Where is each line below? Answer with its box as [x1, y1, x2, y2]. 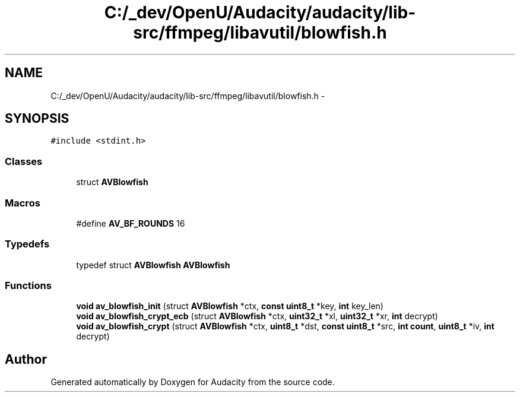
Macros [5, 196, 40, 209]
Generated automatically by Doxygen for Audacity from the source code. [50, 377, 335, 388]
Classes [5, 155, 43, 167]
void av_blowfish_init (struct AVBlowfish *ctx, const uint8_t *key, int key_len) [76, 301, 383, 312]
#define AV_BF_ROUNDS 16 [76, 218, 185, 228]
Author [5, 351, 47, 367]
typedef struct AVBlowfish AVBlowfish [76, 259, 230, 270]
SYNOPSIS [5, 111, 69, 126]
